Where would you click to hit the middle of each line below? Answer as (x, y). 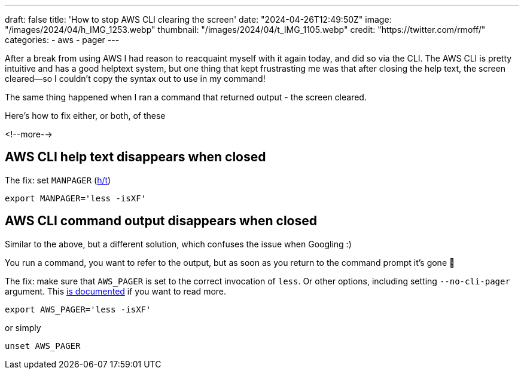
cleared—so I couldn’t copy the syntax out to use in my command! (135, 79)
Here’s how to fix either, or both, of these (85, 116)
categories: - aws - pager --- (62, 40)
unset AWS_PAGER (43, 346)
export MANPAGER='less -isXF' (76, 198)
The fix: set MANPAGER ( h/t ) (58, 180)
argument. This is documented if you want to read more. (116, 291)
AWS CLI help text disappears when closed (135, 157)
